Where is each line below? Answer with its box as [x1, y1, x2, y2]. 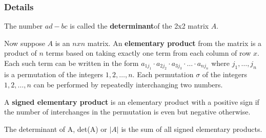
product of [4, 48, 37, 58]
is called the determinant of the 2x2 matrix [70, 20, 209, 31]
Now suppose [4, 37, 45, 48]
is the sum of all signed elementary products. [121, 123, 262, 134]
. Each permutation [132, 69, 194, 80]
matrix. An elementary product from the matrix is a [87, 37, 262, 48]
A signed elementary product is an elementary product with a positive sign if [4, 96, 259, 107]
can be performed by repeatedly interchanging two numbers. [33, 79, 223, 89]
